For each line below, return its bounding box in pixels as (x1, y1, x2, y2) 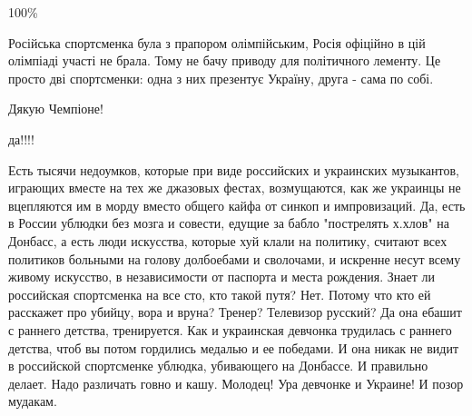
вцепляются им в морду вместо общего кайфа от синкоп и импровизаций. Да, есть (8, 195, 466, 214)
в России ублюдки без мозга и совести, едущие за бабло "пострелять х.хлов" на (8, 213, 449, 233)
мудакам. (8, 391, 57, 411)
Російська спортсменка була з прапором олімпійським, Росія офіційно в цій (8, 33, 426, 52)
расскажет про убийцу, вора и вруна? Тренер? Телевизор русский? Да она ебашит (8, 302, 462, 322)
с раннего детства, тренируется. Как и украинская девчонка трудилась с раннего (8, 320, 452, 339)
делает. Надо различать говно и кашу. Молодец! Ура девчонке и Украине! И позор (8, 373, 464, 392)
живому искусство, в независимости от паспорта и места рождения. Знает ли (8, 267, 436, 286)
